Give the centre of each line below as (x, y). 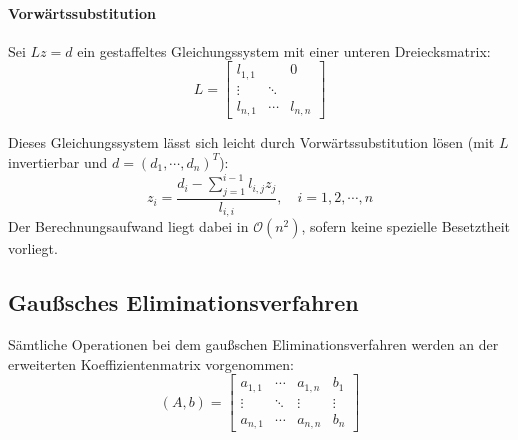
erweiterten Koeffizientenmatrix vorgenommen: (151, 363)
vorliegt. (33, 248)
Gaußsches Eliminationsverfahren (183, 302)
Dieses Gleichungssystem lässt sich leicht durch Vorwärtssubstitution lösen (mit (251, 142)
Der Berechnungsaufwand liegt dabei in (128, 226)
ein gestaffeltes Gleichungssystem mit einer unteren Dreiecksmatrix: (284, 50)
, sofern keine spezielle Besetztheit (406, 226)
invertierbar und (58, 161)
